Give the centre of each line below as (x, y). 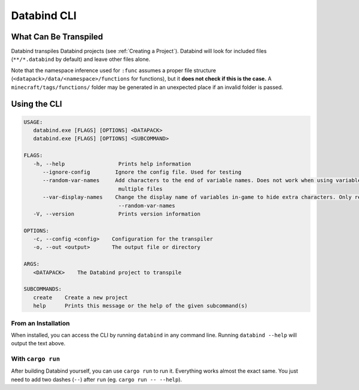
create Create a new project (80, 297)
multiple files (140, 189)
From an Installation (40, 323)
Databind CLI (44, 16)
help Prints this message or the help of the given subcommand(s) (141, 306)
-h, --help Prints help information (112, 164)
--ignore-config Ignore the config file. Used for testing (142, 172)
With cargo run (36, 359)
